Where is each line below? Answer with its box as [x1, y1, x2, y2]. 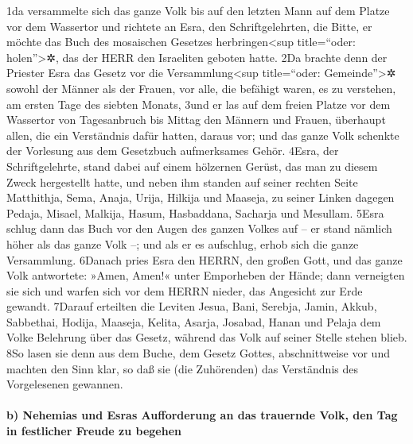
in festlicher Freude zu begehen [6, 423, 182, 439]
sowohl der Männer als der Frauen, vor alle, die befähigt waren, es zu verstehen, [6, 79, 396, 96]
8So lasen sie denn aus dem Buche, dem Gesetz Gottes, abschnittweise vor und [6, 345, 390, 361]
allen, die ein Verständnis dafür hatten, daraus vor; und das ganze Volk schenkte [6, 126, 399, 143]
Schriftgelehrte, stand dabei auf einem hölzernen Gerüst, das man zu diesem [6, 157, 378, 174]
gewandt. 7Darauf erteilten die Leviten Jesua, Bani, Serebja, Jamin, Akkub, [6, 298, 377, 315]
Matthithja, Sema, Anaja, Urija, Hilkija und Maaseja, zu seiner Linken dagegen [6, 189, 395, 206]
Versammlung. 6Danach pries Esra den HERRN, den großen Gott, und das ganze [6, 251, 403, 268]
